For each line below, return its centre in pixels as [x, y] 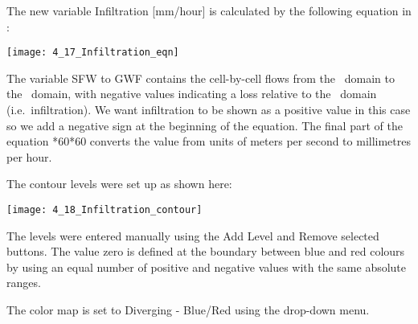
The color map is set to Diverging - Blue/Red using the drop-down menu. [188, 310]
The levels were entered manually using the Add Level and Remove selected [193, 235]
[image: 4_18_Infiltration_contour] [104, 210]
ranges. [24, 283]
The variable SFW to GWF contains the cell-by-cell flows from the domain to [201, 78]
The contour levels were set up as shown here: [119, 184]
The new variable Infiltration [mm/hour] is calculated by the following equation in [209, 10]
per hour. [29, 156]
